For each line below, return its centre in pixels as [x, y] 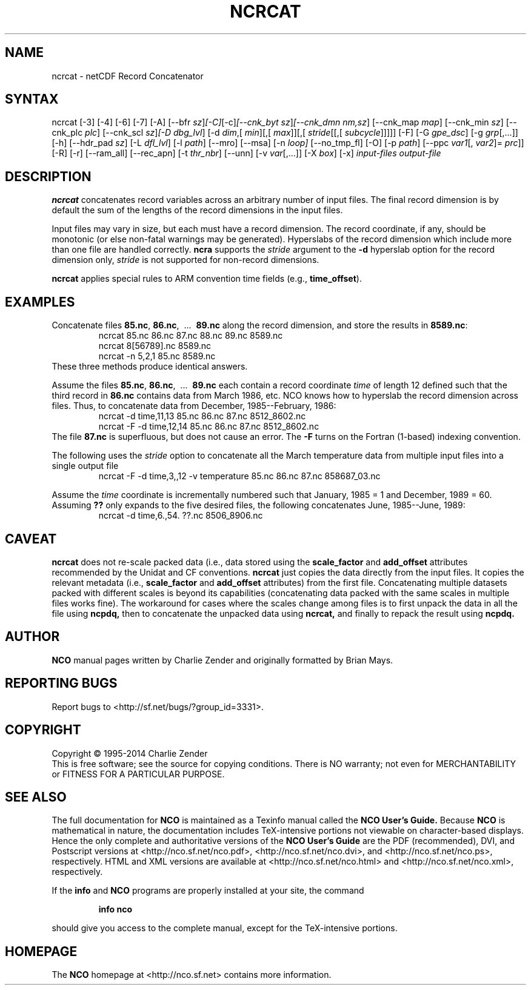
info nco [115, 909]
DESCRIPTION [48, 176]
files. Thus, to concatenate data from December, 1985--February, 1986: [194, 406]
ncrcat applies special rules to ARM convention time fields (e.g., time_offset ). [207, 279]
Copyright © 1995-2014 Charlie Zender [130, 753]
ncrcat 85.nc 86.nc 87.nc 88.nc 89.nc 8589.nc [191, 336]
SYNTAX [32, 99]
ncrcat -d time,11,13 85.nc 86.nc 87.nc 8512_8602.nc [202, 416]
